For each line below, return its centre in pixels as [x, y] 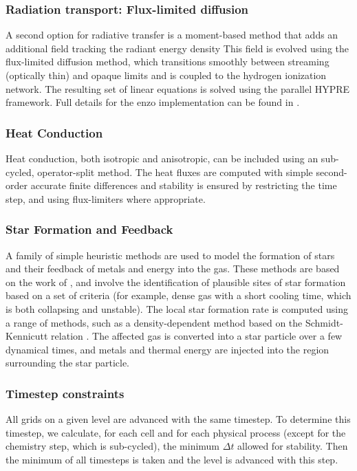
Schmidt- [324, 322]
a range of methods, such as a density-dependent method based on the [154, 322]
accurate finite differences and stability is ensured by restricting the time [184, 185]
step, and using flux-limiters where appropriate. [106, 198]
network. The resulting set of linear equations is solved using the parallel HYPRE [178, 88]
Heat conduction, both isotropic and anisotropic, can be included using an [162, 158]
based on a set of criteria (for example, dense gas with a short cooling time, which [178, 295]
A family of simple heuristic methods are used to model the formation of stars [170, 255]
